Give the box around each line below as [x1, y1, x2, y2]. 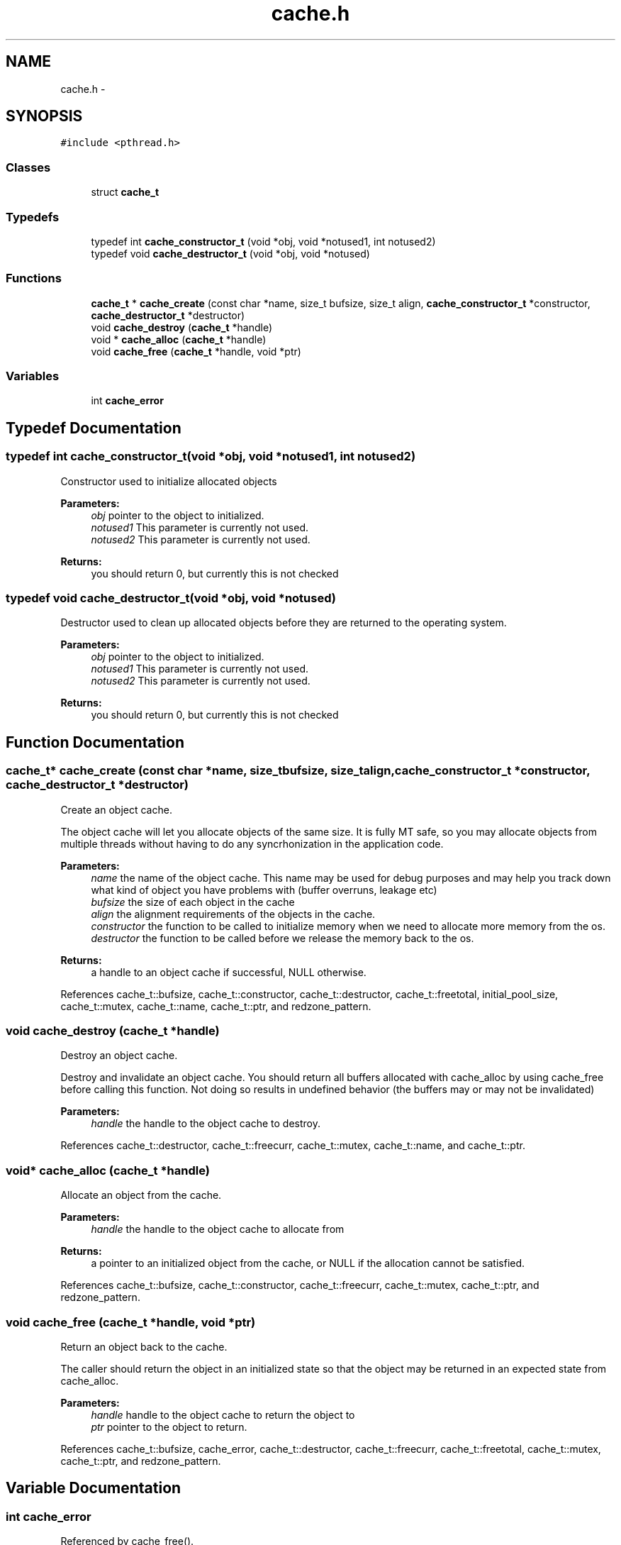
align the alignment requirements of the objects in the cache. [91, 907, 376, 920]
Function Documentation [6, 733, 184, 751]
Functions [6, 271, 62, 286]
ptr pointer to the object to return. [91, 1420, 247, 1433]
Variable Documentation [6, 1479, 181, 1497]
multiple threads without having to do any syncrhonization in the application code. [60, 837, 444, 850]
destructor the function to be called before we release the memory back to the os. [91, 931, 474, 944]
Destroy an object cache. [60, 1049, 178, 1062]
